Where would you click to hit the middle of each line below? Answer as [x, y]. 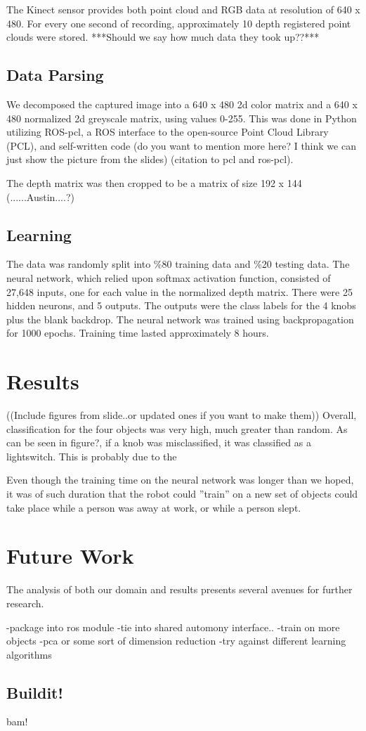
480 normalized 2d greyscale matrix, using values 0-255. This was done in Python [182, 118]
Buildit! [35, 692]
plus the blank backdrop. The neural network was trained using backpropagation [180, 319]
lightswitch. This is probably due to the [92, 456]
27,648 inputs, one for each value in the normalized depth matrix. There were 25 [179, 291]
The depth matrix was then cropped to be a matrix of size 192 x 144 [154, 182]
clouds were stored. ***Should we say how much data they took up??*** [163, 37]
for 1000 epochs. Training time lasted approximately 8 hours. [138, 333]
